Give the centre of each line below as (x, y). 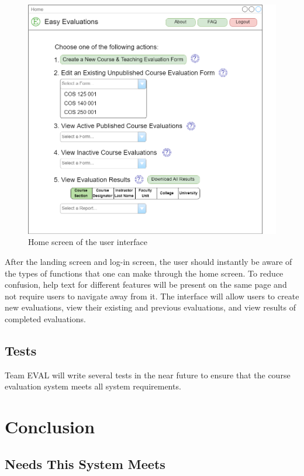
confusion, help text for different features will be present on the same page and (146, 284)
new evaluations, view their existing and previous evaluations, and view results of (150, 307)
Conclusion (50, 427)
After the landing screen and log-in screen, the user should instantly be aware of (148, 261)
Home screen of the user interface (88, 242)
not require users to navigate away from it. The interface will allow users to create (152, 296)
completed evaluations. (45, 318)
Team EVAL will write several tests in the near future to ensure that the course (148, 375)
